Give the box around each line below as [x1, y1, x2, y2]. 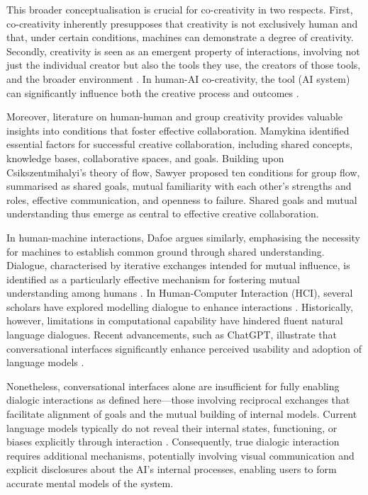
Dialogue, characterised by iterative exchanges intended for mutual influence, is [6, 258, 350, 273]
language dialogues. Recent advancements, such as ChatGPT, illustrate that [6, 327, 338, 342]
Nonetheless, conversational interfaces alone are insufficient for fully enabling [6, 378, 340, 393]
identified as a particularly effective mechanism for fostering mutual [6, 271, 300, 286]
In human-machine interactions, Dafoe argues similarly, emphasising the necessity [6, 229, 361, 244]
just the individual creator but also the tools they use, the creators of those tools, [6, 57, 361, 72]
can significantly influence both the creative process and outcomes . [6, 85, 299, 100]
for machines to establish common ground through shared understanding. [6, 244, 325, 258]
